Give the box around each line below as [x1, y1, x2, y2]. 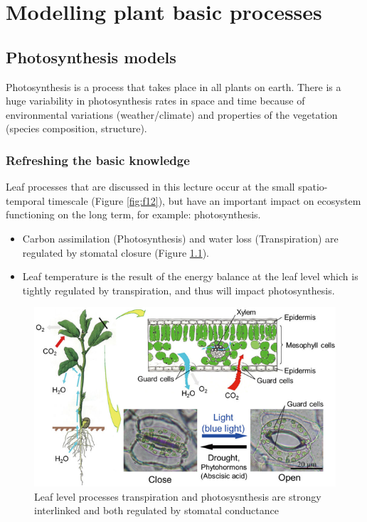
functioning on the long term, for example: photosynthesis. [6, 207, 261, 222]
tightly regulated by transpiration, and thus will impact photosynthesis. [22, 282, 335, 297]
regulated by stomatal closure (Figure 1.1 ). [22, 245, 210, 260]
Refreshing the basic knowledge [6, 151, 190, 169]
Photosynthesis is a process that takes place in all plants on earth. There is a [6, 79, 341, 94]
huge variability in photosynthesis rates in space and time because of [6, 93, 305, 108]
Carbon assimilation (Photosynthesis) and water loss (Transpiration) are [22, 230, 339, 245]
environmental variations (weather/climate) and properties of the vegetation [6, 107, 338, 122]
